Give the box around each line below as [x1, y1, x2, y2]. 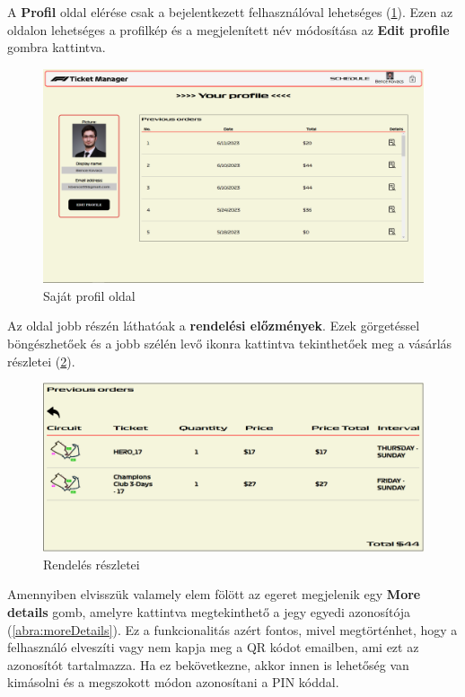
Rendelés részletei [43, 554, 140, 573]
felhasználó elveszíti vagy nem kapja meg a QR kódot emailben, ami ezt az [7, 638, 419, 657]
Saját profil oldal [43, 286, 136, 304]
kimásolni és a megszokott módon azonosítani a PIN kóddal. [7, 673, 339, 692]
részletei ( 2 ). [7, 351, 75, 370]
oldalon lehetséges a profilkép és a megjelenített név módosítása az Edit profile [7, 20, 450, 39]
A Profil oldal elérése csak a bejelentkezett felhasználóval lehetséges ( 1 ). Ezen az [7, 3, 453, 21]
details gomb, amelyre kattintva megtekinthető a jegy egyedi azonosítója [7, 603, 411, 622]
